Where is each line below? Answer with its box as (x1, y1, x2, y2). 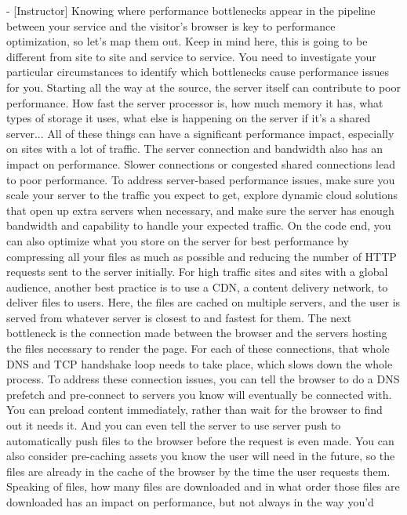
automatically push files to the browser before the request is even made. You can (6, 432, 394, 448)
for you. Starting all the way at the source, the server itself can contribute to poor (6, 78, 401, 95)
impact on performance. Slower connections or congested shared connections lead (6, 155, 395, 172)
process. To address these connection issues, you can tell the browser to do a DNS (6, 371, 400, 387)
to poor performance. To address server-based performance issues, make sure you (6, 171, 395, 187)
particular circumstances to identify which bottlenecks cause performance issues (6, 63, 389, 80)
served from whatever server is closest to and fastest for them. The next (6, 309, 352, 325)
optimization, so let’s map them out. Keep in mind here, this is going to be (6, 33, 368, 49)
